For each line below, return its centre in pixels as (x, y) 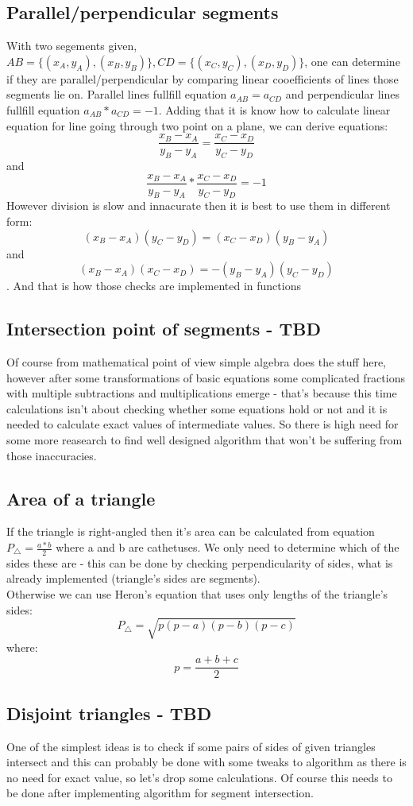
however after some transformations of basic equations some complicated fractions (206, 377)
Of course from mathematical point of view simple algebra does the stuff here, (196, 362)
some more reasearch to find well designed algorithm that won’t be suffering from (205, 440)
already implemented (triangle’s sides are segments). (133, 578)
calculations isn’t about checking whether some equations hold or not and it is (197, 408)
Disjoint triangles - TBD (109, 713)
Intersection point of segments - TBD (164, 329)
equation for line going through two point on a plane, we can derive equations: (197, 125)
